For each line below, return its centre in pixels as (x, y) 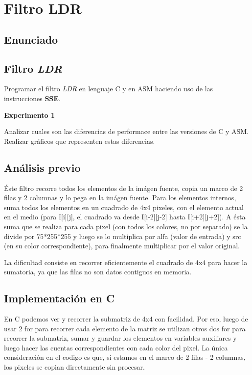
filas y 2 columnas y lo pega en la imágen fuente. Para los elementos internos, (120, 198)
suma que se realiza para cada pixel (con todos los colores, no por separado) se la (126, 226)
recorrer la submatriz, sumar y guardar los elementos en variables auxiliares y (120, 338)
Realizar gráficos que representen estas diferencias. (80, 141)
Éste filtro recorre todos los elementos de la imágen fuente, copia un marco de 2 (124, 188)
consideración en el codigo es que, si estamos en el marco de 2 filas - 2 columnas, (125, 357)
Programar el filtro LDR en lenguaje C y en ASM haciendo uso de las (109, 89)
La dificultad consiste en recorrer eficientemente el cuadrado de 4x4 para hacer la (126, 262)
